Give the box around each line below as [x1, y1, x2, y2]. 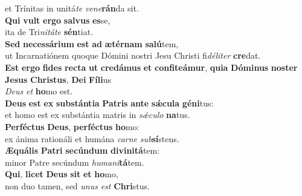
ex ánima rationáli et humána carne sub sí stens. [5, 132, 179, 145]
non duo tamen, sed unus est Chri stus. [5, 179, 150, 192]
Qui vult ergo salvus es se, [5, 13, 111, 26]
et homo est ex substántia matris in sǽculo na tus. [5, 108, 190, 121]
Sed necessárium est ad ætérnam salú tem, [5, 37, 179, 50]
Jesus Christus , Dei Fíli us [5, 73, 111, 85]
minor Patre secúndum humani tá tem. [5, 155, 144, 168]
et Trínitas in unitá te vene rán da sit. [5, 2, 139, 14]
